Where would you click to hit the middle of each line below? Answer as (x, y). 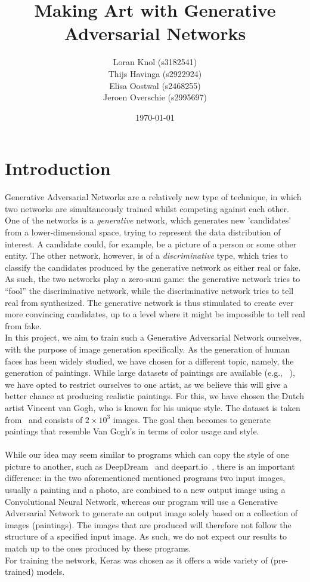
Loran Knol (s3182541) (155, 62)
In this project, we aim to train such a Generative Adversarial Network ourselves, (154, 337)
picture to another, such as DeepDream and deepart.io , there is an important (150, 466)
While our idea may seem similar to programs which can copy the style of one (147, 454)
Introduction (58, 168)
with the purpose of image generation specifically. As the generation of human (147, 349)
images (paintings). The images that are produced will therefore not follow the (148, 524)
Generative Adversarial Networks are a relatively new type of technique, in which (153, 197)
